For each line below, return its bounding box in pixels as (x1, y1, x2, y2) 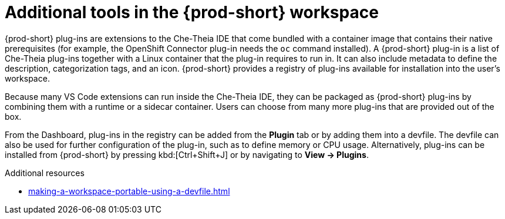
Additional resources (5, 167, 85, 178)
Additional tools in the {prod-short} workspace (5, 2, 379, 22)
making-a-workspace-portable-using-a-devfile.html (28, 186, 230, 196)
